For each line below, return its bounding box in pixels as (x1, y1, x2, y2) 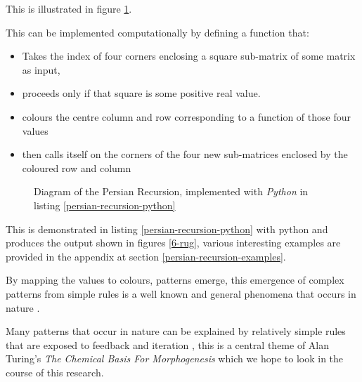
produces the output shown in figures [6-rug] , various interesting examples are (6, 235, 341, 250)
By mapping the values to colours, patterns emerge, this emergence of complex (6, 272, 344, 287)
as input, (22, 62, 60, 77)
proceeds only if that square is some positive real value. (22, 86, 261, 100)
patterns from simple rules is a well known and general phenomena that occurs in (6, 286, 356, 301)
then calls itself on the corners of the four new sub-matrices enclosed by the (22, 147, 348, 162)
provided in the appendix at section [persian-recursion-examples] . (6, 249, 286, 263)
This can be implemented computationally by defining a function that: (6, 25, 309, 39)
